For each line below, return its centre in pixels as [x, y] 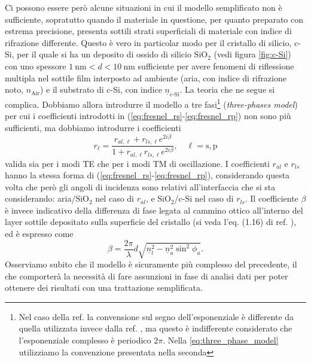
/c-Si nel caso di [204, 198]
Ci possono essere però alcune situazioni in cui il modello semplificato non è [144, 7]
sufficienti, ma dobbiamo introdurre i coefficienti [93, 128]
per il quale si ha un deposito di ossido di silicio [104, 54]
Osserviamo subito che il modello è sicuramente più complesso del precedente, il [151, 264]
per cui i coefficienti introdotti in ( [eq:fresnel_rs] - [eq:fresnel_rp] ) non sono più [148, 116]
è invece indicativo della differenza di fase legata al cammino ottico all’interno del [154, 210]
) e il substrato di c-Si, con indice [101, 89]
